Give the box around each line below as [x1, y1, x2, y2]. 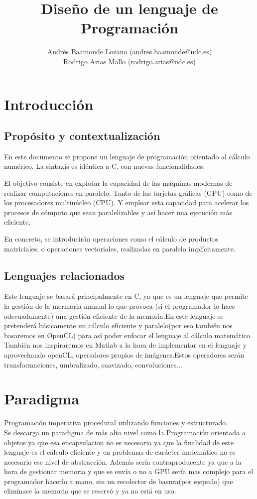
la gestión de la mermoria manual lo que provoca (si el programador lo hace [4, 301, 235, 311]
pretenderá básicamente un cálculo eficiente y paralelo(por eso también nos [4, 320, 233, 331]
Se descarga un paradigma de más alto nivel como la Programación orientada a [4, 427, 246, 437]
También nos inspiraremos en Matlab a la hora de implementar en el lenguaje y [4, 340, 247, 350]
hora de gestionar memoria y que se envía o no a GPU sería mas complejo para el [4, 466, 254, 477]
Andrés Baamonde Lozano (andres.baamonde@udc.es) [47, 46, 212, 57]
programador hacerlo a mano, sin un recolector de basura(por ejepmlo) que [4, 476, 233, 486]
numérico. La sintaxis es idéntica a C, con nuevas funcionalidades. [4, 161, 205, 171]
